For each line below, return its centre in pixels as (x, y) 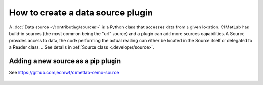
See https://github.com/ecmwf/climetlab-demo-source (64, 72)
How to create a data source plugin (81, 13)
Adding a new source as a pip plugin (65, 61)
